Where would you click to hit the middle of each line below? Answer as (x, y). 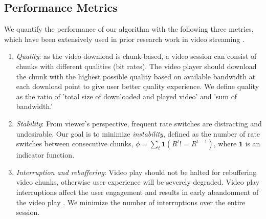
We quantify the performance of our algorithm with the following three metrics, (129, 29)
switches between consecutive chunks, (75, 144)
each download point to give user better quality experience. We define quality (138, 86)
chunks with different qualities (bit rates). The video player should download (136, 66)
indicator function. (45, 155)
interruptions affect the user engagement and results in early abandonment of (137, 192)
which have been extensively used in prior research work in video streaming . (124, 39)
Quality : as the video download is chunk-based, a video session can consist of (136, 56)
